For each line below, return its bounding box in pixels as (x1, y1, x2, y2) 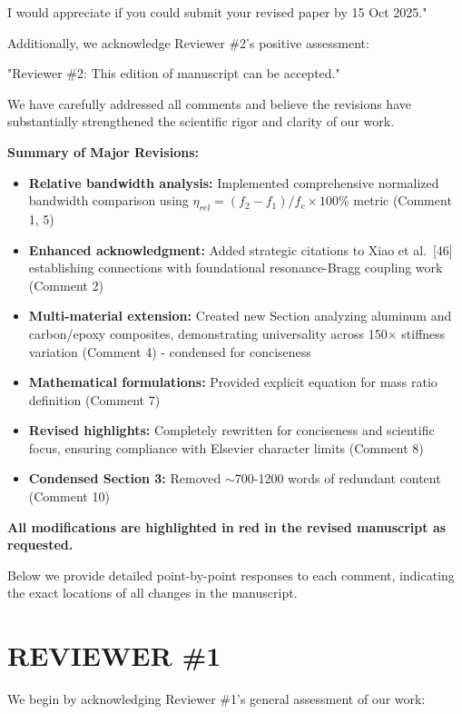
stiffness (401, 323, 446, 342)
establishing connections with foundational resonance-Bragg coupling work (28, 258, 443, 277)
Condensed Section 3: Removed (28, 469, 221, 488)
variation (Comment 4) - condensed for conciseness (28, 342, 311, 361)
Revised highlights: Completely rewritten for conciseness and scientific (28, 421, 435, 440)
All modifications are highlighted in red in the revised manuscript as (7, 517, 447, 536)
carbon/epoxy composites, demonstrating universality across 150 (28, 323, 388, 342)
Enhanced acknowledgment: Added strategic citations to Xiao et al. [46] (28, 240, 453, 259)
